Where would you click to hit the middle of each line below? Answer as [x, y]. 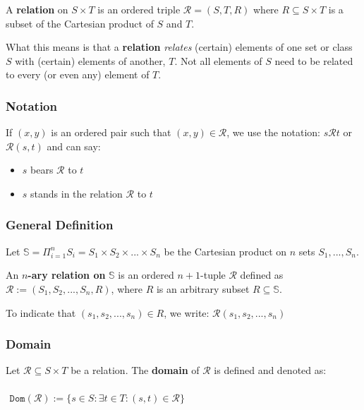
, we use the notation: [273, 132]
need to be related [314, 60]
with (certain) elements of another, [90, 60]
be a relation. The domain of [135, 370]
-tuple [213, 275]
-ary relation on [67, 275]
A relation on [37, 9]
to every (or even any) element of [78, 74]
